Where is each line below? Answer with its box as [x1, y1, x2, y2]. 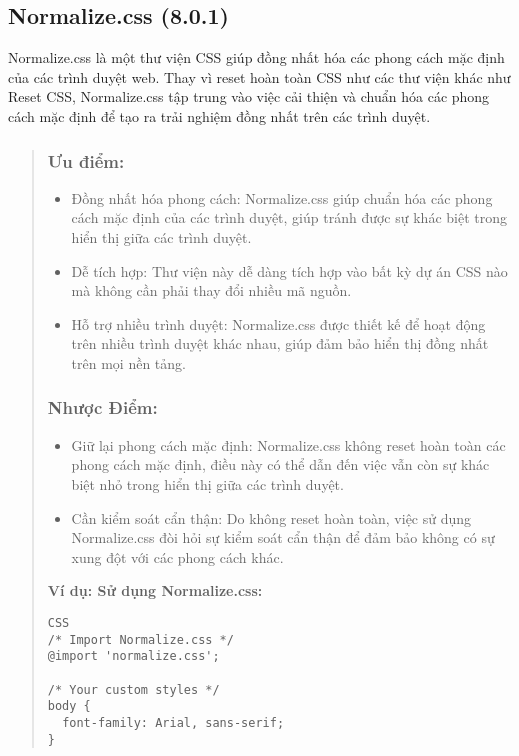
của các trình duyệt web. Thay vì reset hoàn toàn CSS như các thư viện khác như [8, 66, 511, 87]
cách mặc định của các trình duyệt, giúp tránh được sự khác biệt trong [71, 207, 507, 228]
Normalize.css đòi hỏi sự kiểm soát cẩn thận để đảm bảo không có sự [71, 527, 495, 548]
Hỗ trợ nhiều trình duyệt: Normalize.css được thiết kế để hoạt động [71, 313, 486, 334]
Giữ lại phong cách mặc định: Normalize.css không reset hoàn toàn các [71, 434, 506, 455]
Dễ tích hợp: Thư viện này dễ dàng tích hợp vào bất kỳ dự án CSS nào [71, 260, 508, 281]
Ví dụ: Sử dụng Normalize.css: [47, 580, 263, 601]
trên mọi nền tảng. [71, 352, 186, 373]
